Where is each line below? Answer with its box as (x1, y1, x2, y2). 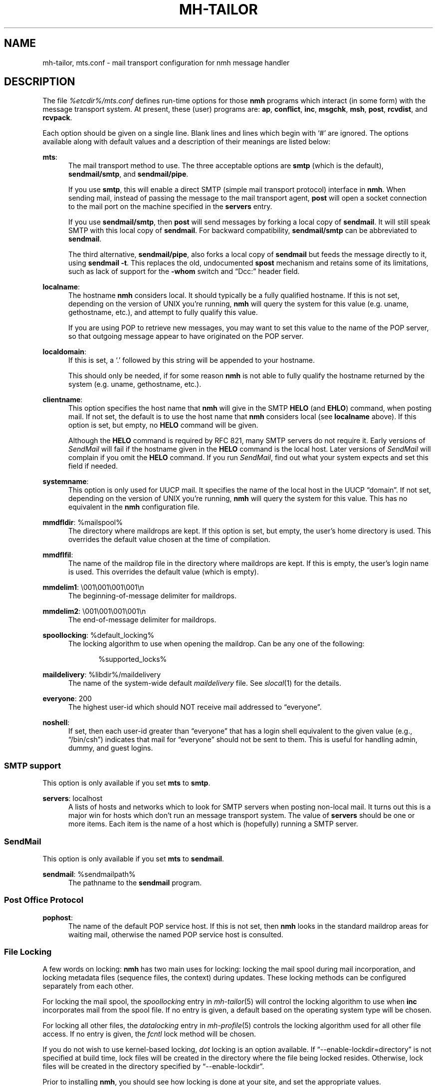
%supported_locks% (98, 655, 167, 664)
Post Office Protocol (4, 895, 84, 905)
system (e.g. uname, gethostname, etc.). (68, 380, 202, 389)
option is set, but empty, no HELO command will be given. (68, 421, 258, 430)
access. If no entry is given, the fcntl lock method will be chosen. (42, 1030, 256, 1039)
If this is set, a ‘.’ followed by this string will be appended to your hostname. (68, 356, 315, 365)
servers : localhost (42, 794, 103, 803)
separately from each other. (42, 982, 134, 991)
